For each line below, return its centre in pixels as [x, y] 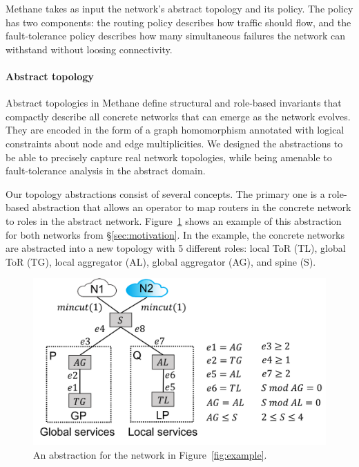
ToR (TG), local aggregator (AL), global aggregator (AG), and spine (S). [161, 261]
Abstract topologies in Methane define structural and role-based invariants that [174, 103]
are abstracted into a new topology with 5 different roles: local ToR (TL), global [176, 248]
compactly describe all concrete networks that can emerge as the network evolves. [178, 116]
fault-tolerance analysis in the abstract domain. [106, 171]
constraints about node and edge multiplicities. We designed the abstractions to [174, 143]
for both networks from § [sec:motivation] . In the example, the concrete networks [175, 234]
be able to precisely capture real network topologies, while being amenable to [169, 157]
